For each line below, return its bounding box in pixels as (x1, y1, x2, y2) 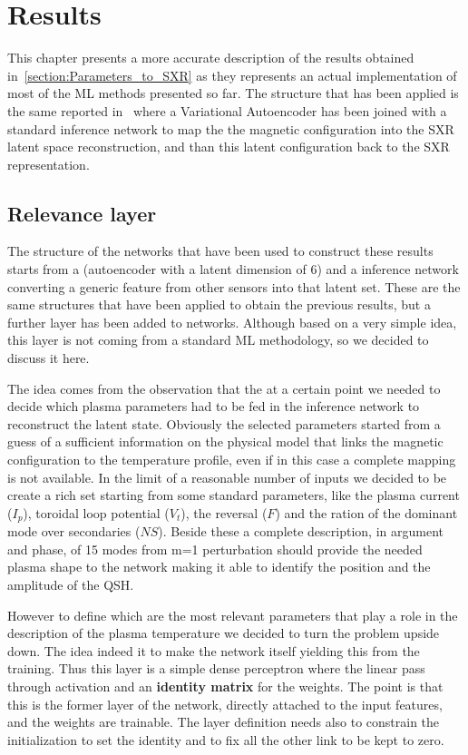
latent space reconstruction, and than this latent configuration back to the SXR (7, 137, 450, 156)
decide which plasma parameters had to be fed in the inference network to (7, 397, 420, 416)
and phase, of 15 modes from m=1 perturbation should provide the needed (7, 539, 423, 558)
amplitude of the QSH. (7, 575, 134, 594)
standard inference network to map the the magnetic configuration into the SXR (7, 119, 454, 138)
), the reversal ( (180, 503, 268, 522)
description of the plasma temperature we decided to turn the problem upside (7, 623, 440, 642)
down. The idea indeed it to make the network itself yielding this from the (7, 641, 420, 660)
